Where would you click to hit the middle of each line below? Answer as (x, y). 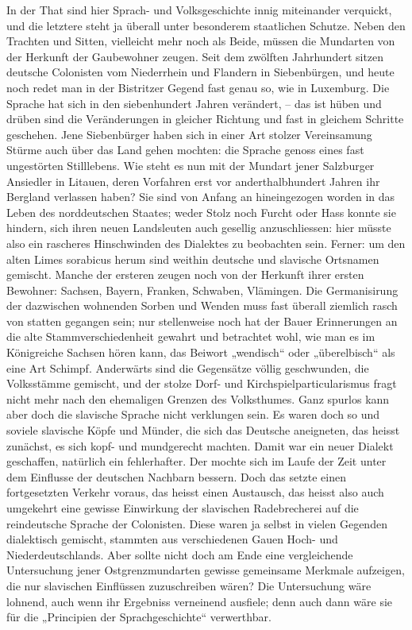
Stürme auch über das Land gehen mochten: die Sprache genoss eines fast (185, 150)
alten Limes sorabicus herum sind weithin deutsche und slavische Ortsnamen (193, 259)
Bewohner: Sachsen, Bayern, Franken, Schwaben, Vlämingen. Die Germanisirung (202, 290)
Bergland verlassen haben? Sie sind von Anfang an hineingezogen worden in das (201, 197)
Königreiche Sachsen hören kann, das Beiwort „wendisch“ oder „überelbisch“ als (201, 352)
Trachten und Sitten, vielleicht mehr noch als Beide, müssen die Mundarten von (201, 41)
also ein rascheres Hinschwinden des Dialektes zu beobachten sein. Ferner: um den (206, 243)
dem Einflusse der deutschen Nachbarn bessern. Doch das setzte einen (177, 476)
